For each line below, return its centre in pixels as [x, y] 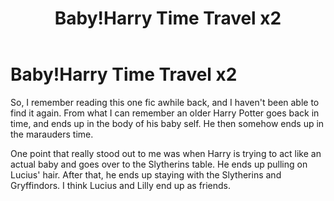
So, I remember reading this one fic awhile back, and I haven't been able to [165, 102]
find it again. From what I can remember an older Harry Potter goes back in [165, 113]
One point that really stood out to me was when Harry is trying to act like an [166, 153]
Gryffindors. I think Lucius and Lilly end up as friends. [121, 185]
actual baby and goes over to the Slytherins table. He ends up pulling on [159, 164]
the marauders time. [52, 134]
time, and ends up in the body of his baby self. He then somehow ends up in [167, 123]
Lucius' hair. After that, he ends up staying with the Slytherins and [146, 174]
